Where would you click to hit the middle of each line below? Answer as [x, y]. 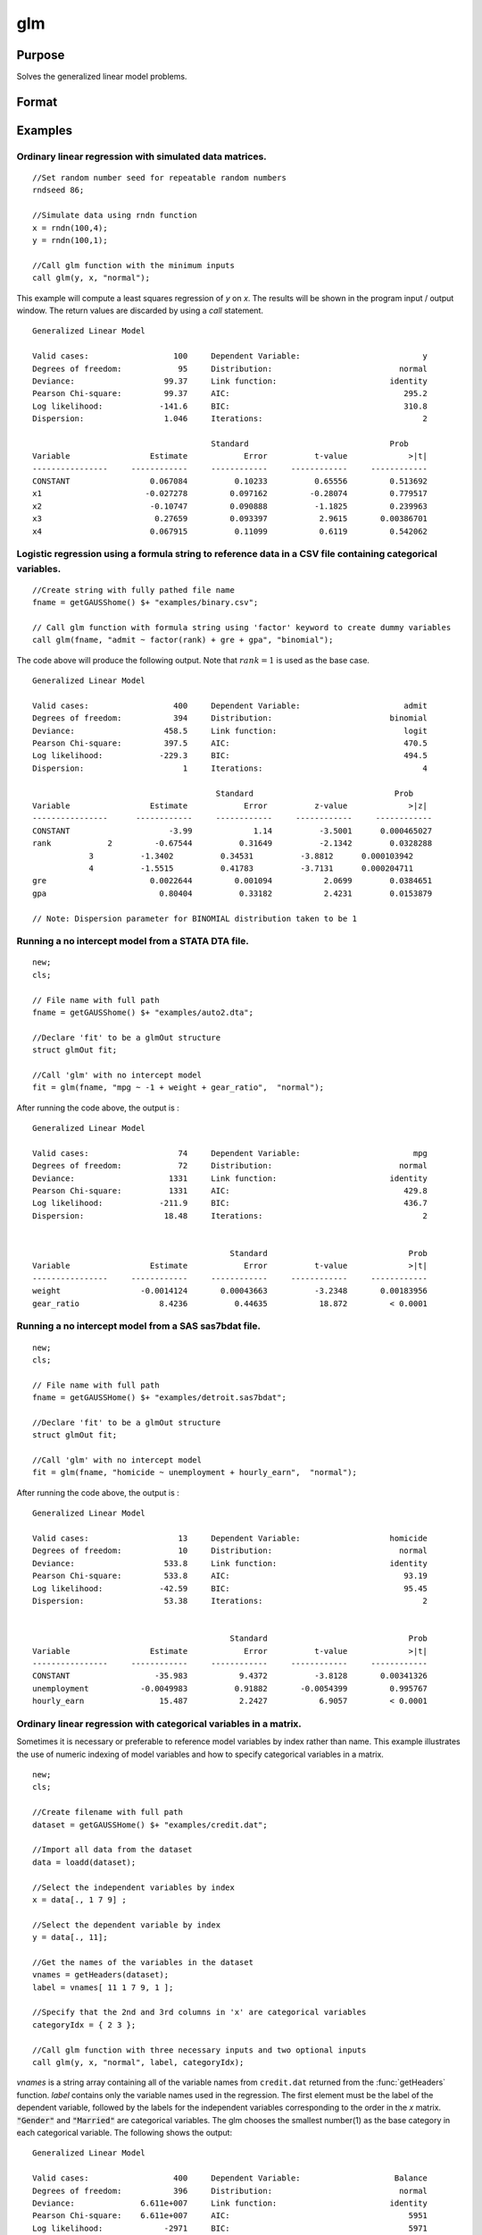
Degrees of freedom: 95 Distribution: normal [230, 368]
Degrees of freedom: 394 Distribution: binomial [230, 718]
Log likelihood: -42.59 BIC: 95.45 [230, 1588]
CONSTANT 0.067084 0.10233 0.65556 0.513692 [230, 481]
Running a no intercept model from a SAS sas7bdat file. [138, 1326]
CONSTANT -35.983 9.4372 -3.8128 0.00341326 [230, 1676]
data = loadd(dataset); [84, 1862]
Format [37, 101]
